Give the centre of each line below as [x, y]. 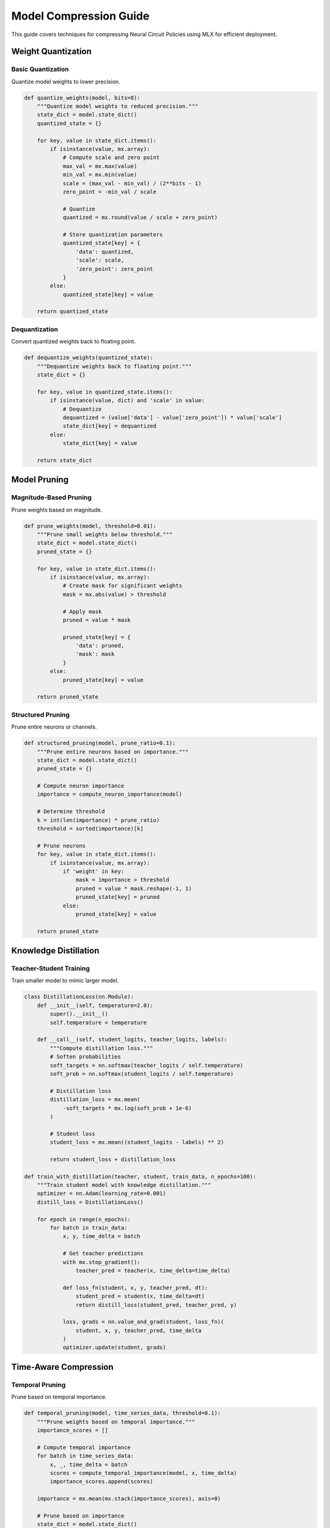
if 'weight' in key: [94, 871]
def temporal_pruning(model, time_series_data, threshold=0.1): [123, 1413]
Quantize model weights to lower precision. [66, 81]
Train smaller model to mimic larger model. [65, 980]
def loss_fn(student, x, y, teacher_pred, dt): [135, 1287]
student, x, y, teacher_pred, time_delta [138, 1330]
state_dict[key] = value [100, 443]
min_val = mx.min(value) [100, 175]
